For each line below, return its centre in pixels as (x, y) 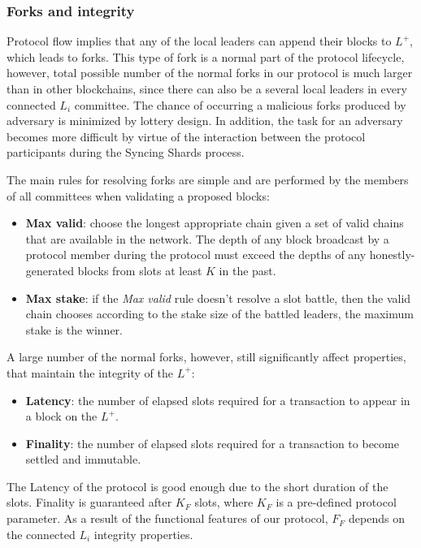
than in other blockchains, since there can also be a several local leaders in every (207, 88)
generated (50, 270)
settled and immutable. (83, 459)
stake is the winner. (74, 329)
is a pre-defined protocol (336, 502)
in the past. (247, 270)
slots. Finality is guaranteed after (89, 502)
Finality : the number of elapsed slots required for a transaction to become (212, 443)
